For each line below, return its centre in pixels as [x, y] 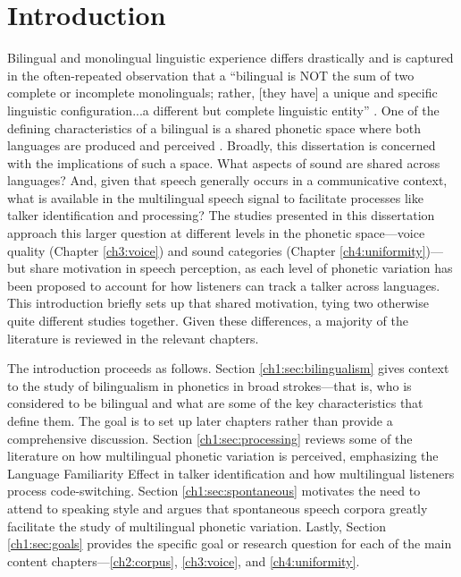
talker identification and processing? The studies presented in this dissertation [221, 215]
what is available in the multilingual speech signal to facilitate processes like [215, 197]
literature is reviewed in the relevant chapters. [133, 338]
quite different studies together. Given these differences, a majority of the [208, 321]
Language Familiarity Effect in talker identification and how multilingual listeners [231, 473]
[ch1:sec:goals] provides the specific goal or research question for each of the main [230, 543]
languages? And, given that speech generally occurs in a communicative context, [227, 180]
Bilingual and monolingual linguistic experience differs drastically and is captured [230, 58]
